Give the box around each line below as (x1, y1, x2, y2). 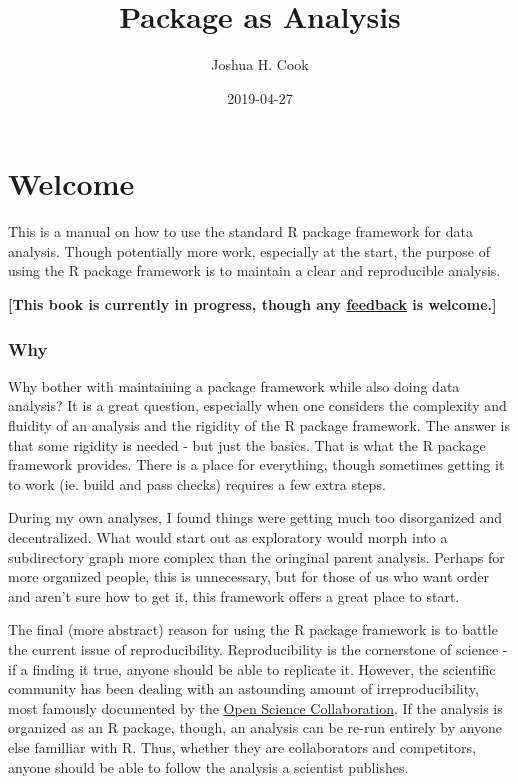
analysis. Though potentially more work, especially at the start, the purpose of (8, 240, 491, 261)
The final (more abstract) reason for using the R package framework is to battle (8, 619, 498, 640)
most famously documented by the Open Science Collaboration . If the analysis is (8, 697, 503, 718)
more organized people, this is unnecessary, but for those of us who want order (8, 566, 489, 587)
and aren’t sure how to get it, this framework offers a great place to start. (8, 585, 460, 606)
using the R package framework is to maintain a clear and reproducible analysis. (8, 260, 501, 281)
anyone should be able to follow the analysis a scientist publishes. (8, 756, 409, 777)
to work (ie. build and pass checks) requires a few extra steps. (8, 473, 386, 494)
